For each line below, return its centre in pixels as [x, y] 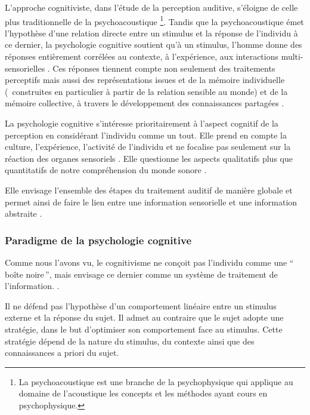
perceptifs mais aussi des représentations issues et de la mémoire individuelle [145, 80]
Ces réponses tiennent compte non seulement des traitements [164, 68]
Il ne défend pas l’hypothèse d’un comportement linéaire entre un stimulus [141, 305]
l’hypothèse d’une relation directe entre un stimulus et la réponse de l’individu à [151, 33]
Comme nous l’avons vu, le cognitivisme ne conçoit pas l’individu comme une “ [149, 262]
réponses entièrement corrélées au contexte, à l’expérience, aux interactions [142, 56]
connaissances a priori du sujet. [62, 353]
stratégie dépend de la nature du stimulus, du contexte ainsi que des [130, 341]
